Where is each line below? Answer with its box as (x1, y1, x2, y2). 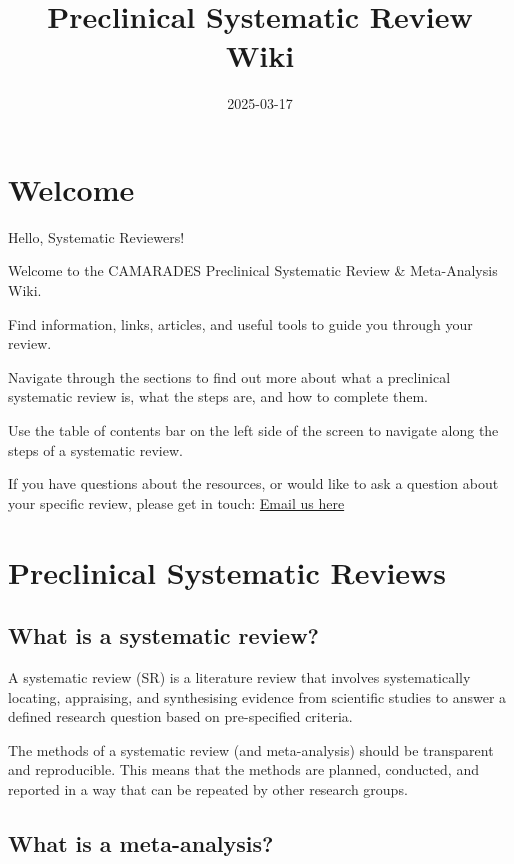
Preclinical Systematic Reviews (8, 551, 447, 592)
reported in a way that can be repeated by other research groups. (8, 778, 408, 799)
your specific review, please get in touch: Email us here (8, 492, 345, 513)
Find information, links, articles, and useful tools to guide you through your (8, 313, 473, 334)
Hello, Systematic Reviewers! (8, 226, 185, 247)
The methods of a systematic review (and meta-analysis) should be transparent (8, 739, 494, 760)
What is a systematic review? (8, 620, 319, 651)
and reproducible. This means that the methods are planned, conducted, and (8, 759, 479, 780)
